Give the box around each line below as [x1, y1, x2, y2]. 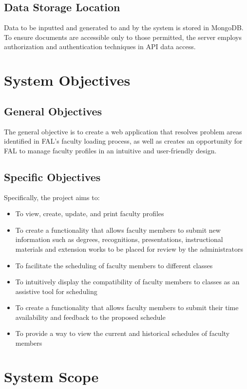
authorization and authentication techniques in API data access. [4, 41, 196, 52]
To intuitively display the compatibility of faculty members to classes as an [15, 277, 240, 287]
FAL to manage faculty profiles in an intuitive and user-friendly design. [4, 145, 217, 155]
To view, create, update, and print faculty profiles [15, 208, 164, 219]
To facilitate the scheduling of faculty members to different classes [15, 260, 213, 270]
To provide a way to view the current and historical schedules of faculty [15, 328, 230, 338]
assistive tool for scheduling [15, 286, 97, 296]
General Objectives [4, 103, 102, 118]
